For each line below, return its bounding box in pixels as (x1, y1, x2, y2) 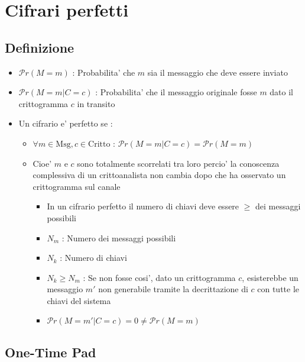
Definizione (5, 38, 74, 56)
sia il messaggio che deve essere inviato (147, 66, 288, 78)
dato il (270, 86, 294, 98)
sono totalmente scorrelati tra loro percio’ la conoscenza (77, 157, 280, 169)
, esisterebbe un (242, 271, 298, 283)
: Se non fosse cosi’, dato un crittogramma (83, 271, 236, 283)
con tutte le (257, 283, 300, 295)
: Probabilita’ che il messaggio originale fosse (95, 86, 257, 98)
